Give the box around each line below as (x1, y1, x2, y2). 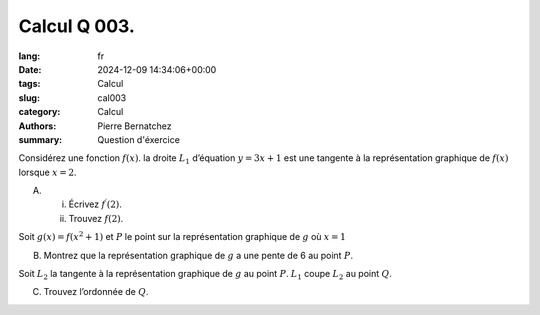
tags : (18, 78, 41, 90)
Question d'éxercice (97, 133, 180, 145)
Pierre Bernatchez (97, 120, 172, 132)
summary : (18, 133, 63, 145)
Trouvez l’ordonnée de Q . (43, 286, 149, 298)
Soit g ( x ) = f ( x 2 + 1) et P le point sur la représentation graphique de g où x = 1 (18, 230, 347, 243)
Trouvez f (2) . (68, 212, 124, 224)
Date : (18, 63, 42, 75)
